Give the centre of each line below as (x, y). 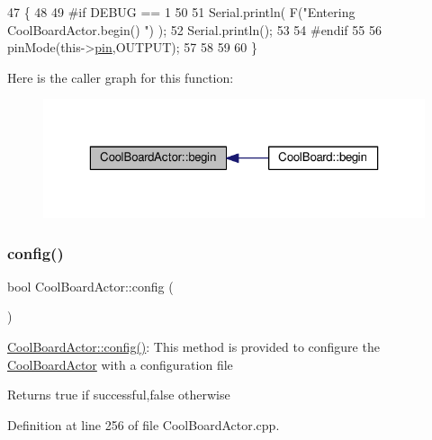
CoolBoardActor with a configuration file (120, 364)
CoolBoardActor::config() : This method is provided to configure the (193, 347)
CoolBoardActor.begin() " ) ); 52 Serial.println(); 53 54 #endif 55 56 (194, 29)
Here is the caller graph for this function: (121, 77)
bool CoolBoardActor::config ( (90, 286)
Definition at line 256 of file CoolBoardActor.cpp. (144, 424)
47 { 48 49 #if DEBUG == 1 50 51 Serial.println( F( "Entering (181, 12)
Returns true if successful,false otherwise (119, 395)
